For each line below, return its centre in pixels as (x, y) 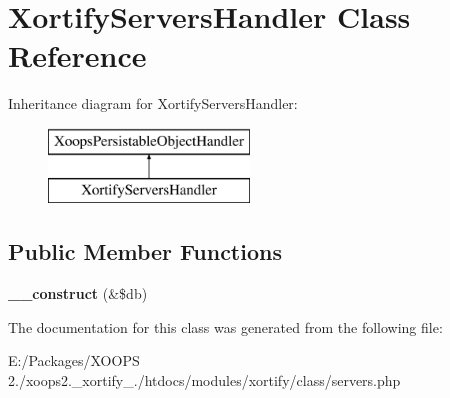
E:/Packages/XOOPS (74, 360)
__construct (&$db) (78, 293)
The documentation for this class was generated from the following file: (225, 326)
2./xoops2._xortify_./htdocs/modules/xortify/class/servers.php (204, 380)
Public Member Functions (145, 251)
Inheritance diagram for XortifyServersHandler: (153, 103)
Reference (77, 55)
